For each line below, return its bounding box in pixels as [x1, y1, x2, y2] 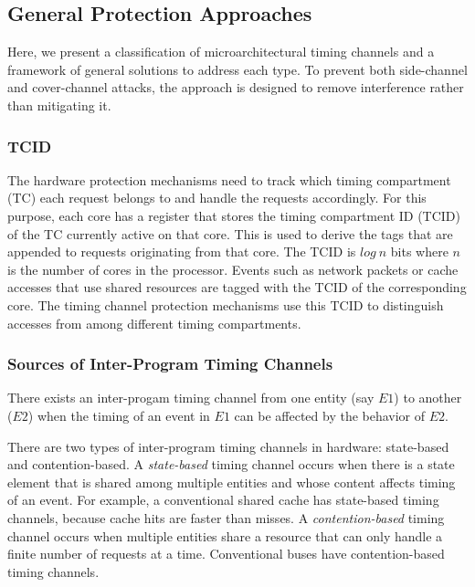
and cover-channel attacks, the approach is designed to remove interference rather [7, 78, 464, 97]
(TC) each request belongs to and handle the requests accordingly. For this [7, 188, 427, 207]
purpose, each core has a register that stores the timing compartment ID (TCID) [7, 205, 461, 225]
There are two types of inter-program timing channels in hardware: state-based [7, 436, 449, 456]
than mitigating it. [7, 95, 111, 114]
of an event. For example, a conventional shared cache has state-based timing [7, 490, 439, 509]
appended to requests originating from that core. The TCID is [7, 242, 356, 261]
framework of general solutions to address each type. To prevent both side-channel [7, 59, 468, 79]
